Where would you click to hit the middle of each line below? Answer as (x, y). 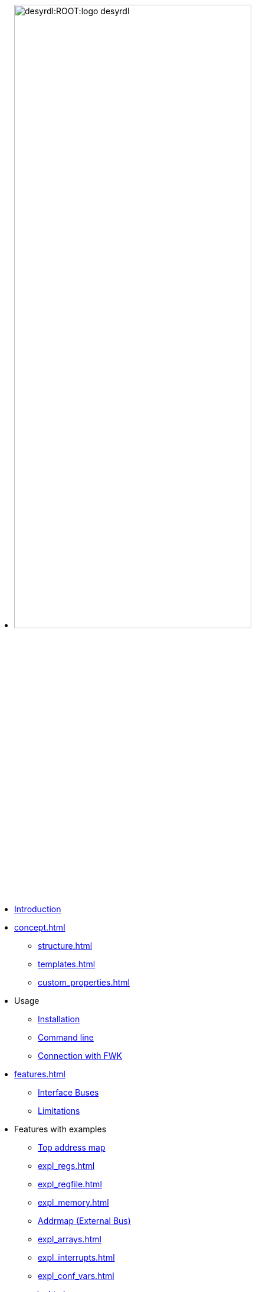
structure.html (65, 946)
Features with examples (60, 1129)
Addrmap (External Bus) (84, 1221)
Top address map (72, 1148)
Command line (66, 1038)
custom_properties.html (84, 983)
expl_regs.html (66, 1166)
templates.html (67, 964)
